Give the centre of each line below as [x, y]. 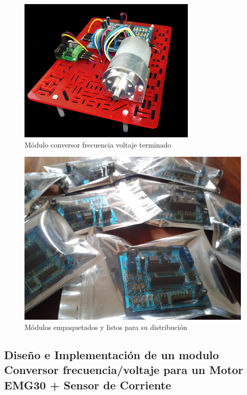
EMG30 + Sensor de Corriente [88, 384]
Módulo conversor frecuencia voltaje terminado [98, 144]
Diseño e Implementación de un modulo [112, 354]
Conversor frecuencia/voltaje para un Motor [124, 370]
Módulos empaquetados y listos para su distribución [106, 327]
